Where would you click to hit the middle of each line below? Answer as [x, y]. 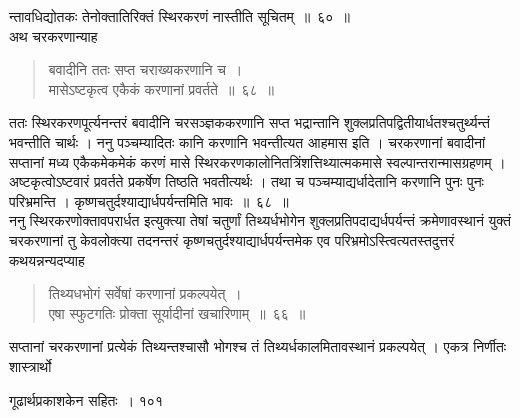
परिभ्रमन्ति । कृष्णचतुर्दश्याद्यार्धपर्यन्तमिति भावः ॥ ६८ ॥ [149, 200]
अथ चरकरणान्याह [53, 35]
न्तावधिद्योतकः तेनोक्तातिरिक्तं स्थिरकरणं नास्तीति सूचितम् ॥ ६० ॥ [179, 16]
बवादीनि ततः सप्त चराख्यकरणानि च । [145, 69]
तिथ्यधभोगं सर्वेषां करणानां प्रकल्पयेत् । [145, 293]
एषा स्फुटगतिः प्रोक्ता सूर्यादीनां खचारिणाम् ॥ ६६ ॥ [177, 312]
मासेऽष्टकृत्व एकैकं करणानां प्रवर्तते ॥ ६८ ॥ [161, 88]
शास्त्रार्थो [30, 365]
